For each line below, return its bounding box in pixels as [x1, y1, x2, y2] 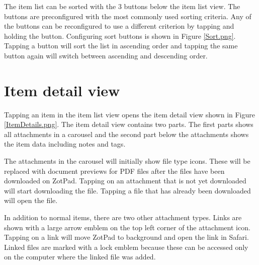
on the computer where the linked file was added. [4, 251, 156, 262]
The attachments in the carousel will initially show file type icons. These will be [4, 156, 250, 166]
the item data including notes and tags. [4, 139, 126, 149]
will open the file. [4, 195, 58, 206]
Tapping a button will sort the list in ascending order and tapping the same [4, 40, 238, 51]
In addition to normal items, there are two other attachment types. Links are [4, 212, 242, 223]
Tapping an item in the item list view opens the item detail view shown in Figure [4, 109, 255, 119]
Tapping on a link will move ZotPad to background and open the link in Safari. [4, 232, 249, 242]
